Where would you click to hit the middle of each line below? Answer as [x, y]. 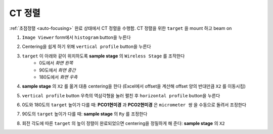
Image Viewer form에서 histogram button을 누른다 [76, 37]
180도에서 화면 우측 [58, 77]
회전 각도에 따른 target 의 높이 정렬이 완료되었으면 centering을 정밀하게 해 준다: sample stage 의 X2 [123, 123]
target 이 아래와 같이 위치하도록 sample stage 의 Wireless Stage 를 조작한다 [103, 56]
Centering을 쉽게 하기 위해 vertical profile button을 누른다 [86, 47]
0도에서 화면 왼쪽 [56, 63]
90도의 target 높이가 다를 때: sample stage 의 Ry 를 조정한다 [85, 114]
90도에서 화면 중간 [57, 70]
